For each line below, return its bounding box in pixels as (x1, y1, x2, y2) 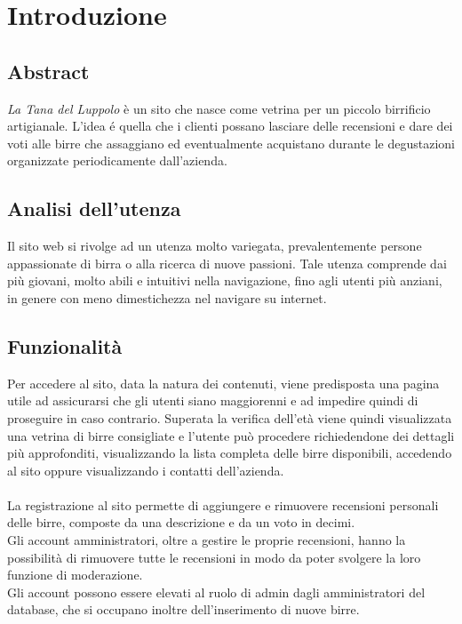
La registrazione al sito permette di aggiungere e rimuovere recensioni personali (7, 495, 439, 514)
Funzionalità (7, 332, 123, 359)
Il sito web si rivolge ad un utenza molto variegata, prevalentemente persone (7, 236, 422, 255)
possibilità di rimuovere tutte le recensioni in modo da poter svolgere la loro (7, 548, 421, 566)
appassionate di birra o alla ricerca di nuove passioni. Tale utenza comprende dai (7, 253, 447, 272)
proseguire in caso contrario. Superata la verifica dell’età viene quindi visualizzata (7, 408, 452, 427)
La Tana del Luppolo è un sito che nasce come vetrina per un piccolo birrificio (7, 99, 431, 117)
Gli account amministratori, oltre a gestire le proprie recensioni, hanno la (7, 531, 406, 549)
